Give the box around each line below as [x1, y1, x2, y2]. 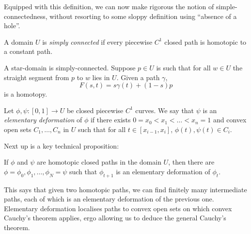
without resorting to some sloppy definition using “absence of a [49, 11, 237, 21]
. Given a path [116, 72, 160, 82]
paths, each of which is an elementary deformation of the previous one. [4, 194, 214, 204]
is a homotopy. [4, 89, 47, 99]
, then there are [168, 157, 215, 167]
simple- [216, 1, 237, 11]
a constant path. [4, 46, 53, 56]
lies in [92, 72, 110, 82]
